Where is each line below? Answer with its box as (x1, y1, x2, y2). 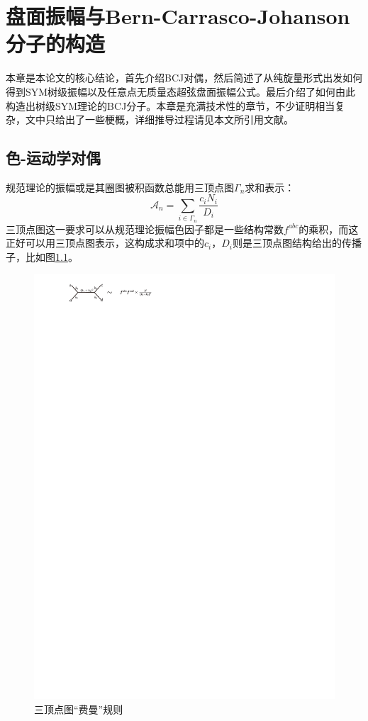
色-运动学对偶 (6, 147, 101, 169)
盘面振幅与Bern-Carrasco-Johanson (6, 1, 350, 30)
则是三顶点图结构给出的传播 (233, 235, 362, 250)
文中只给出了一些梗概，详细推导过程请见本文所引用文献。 (25, 112, 294, 127)
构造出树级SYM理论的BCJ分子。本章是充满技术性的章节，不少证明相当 (6, 98, 335, 113)
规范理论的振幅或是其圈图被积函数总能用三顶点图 (6, 179, 234, 194)
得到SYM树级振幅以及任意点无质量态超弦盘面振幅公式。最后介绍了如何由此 (6, 84, 356, 99)
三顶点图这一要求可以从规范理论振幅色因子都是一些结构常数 (6, 221, 284, 236)
